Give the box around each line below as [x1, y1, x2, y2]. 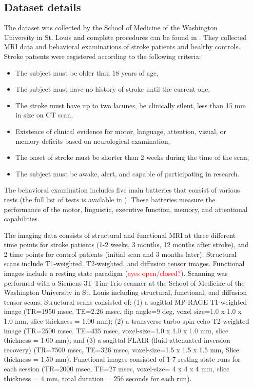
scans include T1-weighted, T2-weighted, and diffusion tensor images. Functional [4, 258, 245, 269]
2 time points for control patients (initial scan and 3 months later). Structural [4, 249, 237, 259]
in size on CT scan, [15, 110, 73, 120]
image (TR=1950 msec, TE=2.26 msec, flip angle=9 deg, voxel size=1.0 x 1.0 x [4, 306, 242, 316]
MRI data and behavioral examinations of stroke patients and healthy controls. [4, 41, 240, 52]
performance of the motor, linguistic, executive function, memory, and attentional [4, 204, 248, 214]
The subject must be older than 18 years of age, [15, 67, 158, 77]
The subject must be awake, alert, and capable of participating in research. [15, 168, 240, 178]
